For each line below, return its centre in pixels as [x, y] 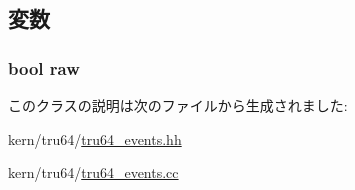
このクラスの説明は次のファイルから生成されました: [178, 105]
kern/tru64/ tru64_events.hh [95, 138]
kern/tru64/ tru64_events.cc [93, 172]
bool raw [44, 67]
